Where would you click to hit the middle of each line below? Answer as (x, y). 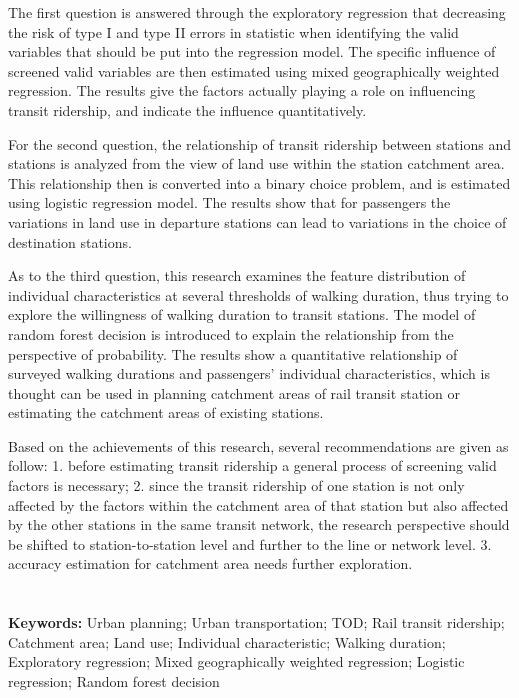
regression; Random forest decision (114, 681)
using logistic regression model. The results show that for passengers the (229, 202)
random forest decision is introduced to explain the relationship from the (231, 333)
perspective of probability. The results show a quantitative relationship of (233, 353)
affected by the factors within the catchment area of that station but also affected (258, 504)
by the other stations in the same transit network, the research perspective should (259, 524)
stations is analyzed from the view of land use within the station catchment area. (256, 163)
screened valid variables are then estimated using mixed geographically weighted (254, 70)
